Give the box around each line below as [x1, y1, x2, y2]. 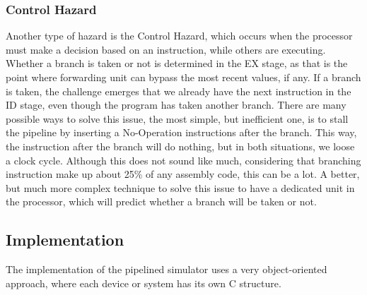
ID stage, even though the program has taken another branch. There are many [6, 97, 346, 112]
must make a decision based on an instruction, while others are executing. [6, 42, 326, 56]
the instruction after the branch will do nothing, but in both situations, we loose [6, 138, 355, 153]
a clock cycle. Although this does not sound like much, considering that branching [6, 152, 361, 167]
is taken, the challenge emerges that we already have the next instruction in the [6, 83, 351, 98]
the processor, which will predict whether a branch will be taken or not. [6, 194, 317, 209]
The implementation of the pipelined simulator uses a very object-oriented [6, 262, 327, 277]
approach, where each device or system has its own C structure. [6, 275, 281, 290]
